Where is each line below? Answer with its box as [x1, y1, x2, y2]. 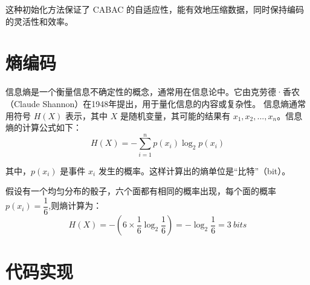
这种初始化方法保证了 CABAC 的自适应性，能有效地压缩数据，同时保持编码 [5, 3, 305, 15]
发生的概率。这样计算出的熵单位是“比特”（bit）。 [98, 164, 291, 177]
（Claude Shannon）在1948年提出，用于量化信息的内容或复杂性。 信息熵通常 [5, 97, 306, 110]
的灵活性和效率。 [5, 15, 73, 27]
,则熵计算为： [48, 199, 102, 212]
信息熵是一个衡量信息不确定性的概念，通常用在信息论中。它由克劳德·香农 [5, 85, 300, 98]
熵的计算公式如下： [5, 121, 82, 134]
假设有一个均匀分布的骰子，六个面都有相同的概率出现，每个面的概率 [5, 185, 276, 197]
